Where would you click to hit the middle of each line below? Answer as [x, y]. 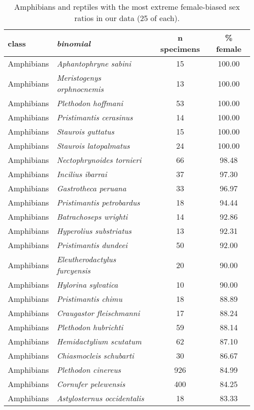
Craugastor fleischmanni [98, 313]
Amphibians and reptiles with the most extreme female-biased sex [127, 7]
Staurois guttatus [85, 131]
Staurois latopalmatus [93, 146]
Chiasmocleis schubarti [95, 355]
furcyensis [74, 270]
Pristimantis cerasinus [95, 117]
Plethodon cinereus [89, 370]
